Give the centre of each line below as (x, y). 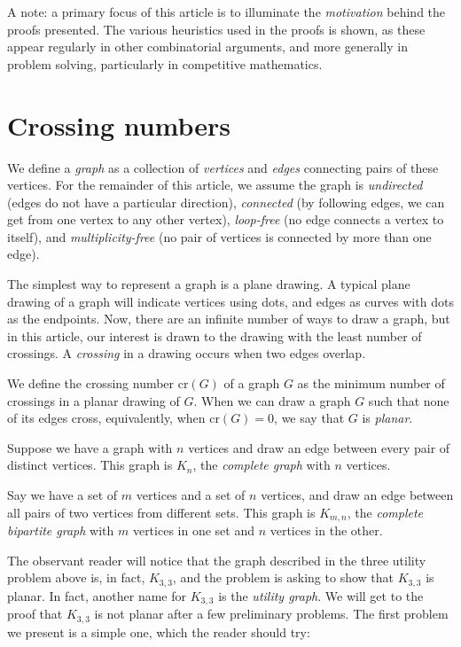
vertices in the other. (326, 530)
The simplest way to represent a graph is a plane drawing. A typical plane (209, 284)
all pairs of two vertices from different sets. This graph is (161, 512)
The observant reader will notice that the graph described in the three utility (217, 560)
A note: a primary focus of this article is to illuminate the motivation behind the (227, 12)
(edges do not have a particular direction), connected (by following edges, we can (226, 202)
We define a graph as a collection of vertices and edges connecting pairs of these (223, 167)
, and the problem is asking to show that (283, 577)
